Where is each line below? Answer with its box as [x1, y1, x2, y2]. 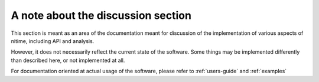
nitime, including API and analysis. [11, 37, 95, 44]
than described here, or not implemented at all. [11, 57, 125, 64]
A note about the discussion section [11, 9, 192, 22]
